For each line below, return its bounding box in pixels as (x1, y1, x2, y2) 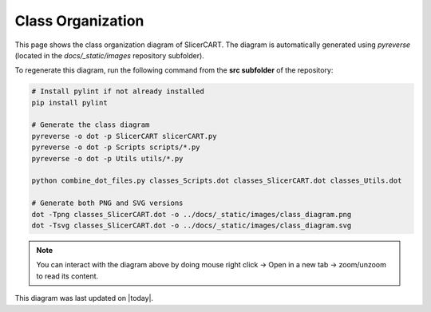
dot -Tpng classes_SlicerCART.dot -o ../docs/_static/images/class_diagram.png (31, 210, 352, 219)
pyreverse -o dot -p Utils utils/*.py (31, 154, 184, 163)
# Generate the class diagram (31, 120, 150, 129)
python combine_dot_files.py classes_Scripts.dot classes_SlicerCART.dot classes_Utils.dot (31, 176, 402, 185)
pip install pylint (31, 98, 108, 107)
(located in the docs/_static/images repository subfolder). (14, 50, 205, 60)
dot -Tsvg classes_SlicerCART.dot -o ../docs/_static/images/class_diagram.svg (31, 221, 352, 230)
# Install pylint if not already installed (31, 87, 205, 96)
